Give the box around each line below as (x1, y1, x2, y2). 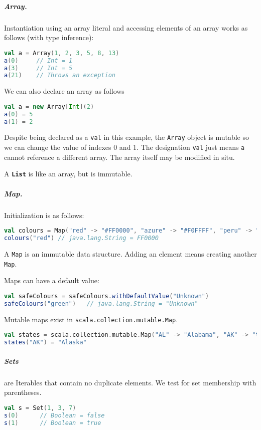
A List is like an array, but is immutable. (4, 168, 133, 179)
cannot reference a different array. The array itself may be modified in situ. (4, 151, 235, 162)
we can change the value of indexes (4, 142, 111, 152)
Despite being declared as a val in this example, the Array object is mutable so (4, 132, 249, 142)
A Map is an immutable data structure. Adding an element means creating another (4, 248, 257, 259)
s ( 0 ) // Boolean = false (4, 411, 105, 419)
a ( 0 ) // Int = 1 (4, 57, 73, 64)
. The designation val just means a (137, 142, 245, 152)
